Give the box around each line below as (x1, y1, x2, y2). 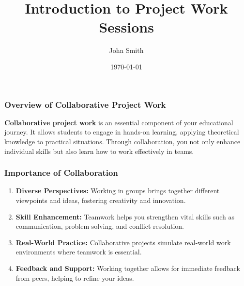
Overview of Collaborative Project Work (4, 98, 166, 110)
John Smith (109, 45, 144, 55)
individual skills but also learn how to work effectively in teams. (4, 146, 194, 156)
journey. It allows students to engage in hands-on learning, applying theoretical (4, 127, 239, 137)
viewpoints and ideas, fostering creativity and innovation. (15, 195, 186, 205)
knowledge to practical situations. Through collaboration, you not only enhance (4, 136, 241, 146)
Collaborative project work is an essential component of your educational (4, 117, 233, 127)
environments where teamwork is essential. (15, 247, 142, 257)
